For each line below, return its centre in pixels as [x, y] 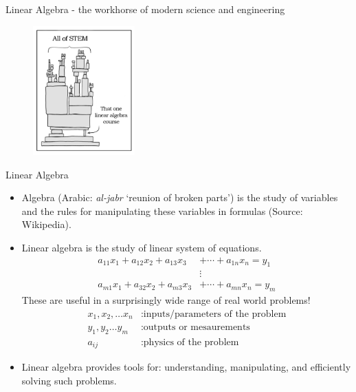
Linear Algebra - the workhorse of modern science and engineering [145, 9]
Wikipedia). [46, 224]
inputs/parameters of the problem [215, 314]
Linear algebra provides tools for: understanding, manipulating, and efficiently [186, 367]
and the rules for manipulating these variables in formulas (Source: [162, 210]
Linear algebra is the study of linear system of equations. [142, 247]
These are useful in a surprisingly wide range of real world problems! [166, 300]
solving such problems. [69, 380]
